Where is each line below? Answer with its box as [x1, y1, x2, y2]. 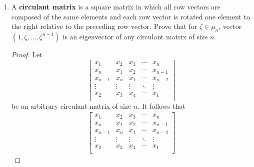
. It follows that [137, 100, 185, 111]
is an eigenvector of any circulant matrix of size [62, 31, 208, 41]
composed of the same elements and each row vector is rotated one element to [11, 11, 250, 21]
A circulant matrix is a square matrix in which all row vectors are [11, 1, 220, 11]
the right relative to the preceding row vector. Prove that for [11, 21, 197, 31]
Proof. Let [11, 49, 42, 59]
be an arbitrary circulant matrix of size [11, 100, 131, 111]
